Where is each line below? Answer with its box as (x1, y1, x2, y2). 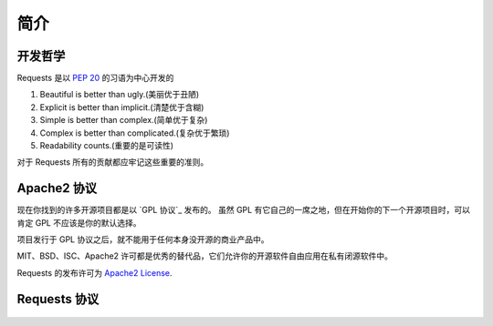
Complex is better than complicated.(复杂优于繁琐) (39, 127, 230, 138)
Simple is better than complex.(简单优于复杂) (39, 115, 208, 126)
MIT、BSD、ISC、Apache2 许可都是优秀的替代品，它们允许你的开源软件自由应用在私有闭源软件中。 (16, 250, 393, 261)
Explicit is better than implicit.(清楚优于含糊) (39, 101, 205, 113)
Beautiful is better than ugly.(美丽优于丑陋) (39, 89, 200, 100)
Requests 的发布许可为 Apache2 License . (16, 267, 173, 278)
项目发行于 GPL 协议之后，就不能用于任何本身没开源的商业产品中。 (16, 234, 269, 245)
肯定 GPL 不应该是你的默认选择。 (16, 217, 142, 228)
